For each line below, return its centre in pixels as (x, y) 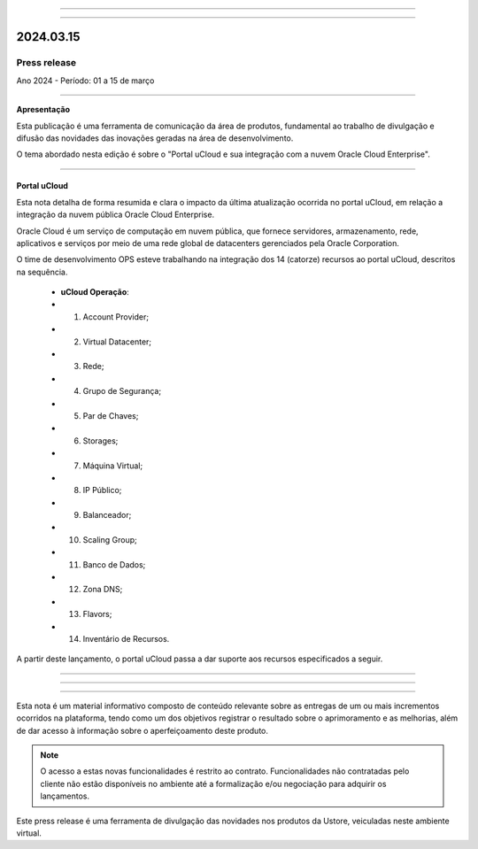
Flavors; (97, 614)
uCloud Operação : (95, 292)
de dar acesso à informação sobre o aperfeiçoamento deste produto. (143, 730)
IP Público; (102, 490)
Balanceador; (107, 515)
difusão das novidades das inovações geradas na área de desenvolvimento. (155, 138)
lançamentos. (65, 796)
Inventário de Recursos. (126, 639)
